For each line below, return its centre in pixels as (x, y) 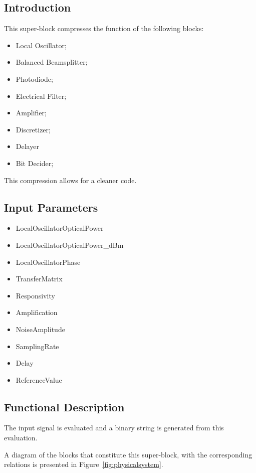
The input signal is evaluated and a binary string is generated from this (114, 428)
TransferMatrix (39, 279)
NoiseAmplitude (40, 329)
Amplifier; (31, 113)
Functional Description (64, 407)
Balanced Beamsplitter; (52, 62)
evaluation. (21, 438)
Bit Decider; (35, 163)
